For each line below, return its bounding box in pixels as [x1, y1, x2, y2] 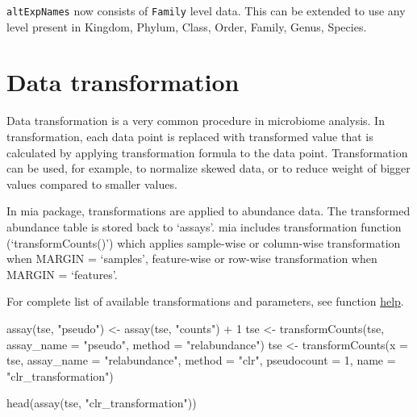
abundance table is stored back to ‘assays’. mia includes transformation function [6, 218, 402, 235]
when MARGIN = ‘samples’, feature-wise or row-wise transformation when [6, 250, 377, 267]
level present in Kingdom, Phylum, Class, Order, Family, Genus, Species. [6, 18, 367, 35]
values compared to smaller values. [6, 175, 177, 192]
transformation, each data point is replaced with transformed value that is [6, 127, 373, 144]
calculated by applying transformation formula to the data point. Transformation [6, 144, 408, 161]
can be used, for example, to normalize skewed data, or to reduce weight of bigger [6, 160, 411, 177]
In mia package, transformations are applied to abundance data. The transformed [6, 202, 411, 219]
